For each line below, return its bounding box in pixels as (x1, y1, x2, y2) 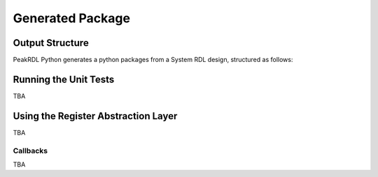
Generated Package (13, 10, 131, 26)
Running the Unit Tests (13, 73, 115, 85)
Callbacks (13, 146, 48, 155)
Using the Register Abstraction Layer (13, 110, 178, 122)
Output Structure (13, 37, 89, 49)
